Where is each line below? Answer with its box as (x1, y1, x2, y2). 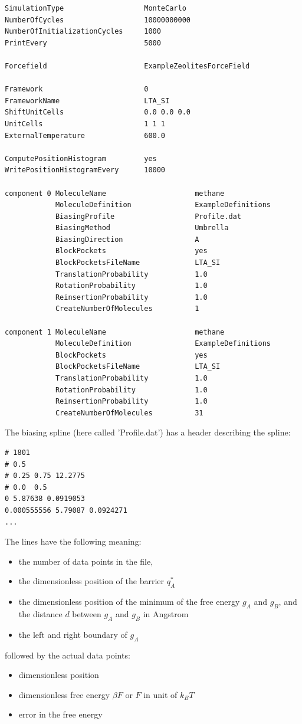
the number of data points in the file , (18, 555, 153, 567)
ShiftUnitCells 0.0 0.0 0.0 (5, 108, 191, 117)
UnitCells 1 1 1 (5, 119, 166, 128)
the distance (18, 607, 63, 620)
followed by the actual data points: (5, 648, 130, 661)
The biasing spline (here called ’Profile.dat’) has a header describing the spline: (5, 426, 291, 438)
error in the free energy (18, 708, 103, 720)
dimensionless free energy (18, 688, 110, 700)
